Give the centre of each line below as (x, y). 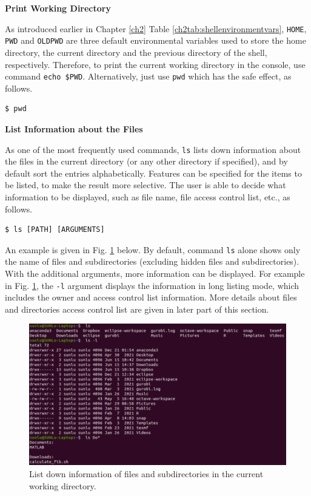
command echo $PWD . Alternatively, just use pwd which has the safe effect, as (148, 76)
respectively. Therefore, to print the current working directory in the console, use (155, 64)
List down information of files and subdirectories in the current (146, 473)
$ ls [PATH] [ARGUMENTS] (55, 230)
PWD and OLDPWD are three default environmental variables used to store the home (155, 40)
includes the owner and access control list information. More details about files (151, 297)
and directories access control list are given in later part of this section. (137, 309)
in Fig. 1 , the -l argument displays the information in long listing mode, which (152, 285)
